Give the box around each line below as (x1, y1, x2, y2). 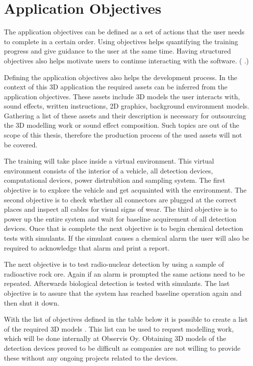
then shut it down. (4, 297, 59, 308)
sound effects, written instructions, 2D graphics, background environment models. (4, 101, 250, 111)
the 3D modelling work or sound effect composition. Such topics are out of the (4, 120, 239, 130)
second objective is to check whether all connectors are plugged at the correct (4, 194, 237, 204)
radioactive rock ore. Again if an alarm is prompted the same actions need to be (4, 268, 245, 279)
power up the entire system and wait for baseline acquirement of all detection (4, 213, 237, 224)
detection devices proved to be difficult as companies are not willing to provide (4, 342, 241, 353)
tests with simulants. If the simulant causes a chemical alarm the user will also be (4, 233, 250, 243)
